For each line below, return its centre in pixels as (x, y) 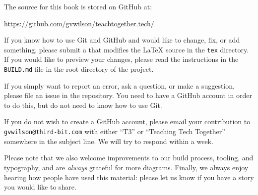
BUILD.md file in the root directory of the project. (79, 69)
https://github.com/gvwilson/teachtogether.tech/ (79, 23)
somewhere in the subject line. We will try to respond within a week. (109, 141)
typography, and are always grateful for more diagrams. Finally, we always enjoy (126, 167)
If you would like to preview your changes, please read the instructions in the (121, 59)
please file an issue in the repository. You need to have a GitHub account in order (128, 95)
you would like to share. (40, 187)
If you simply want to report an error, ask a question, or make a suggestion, (119, 85)
